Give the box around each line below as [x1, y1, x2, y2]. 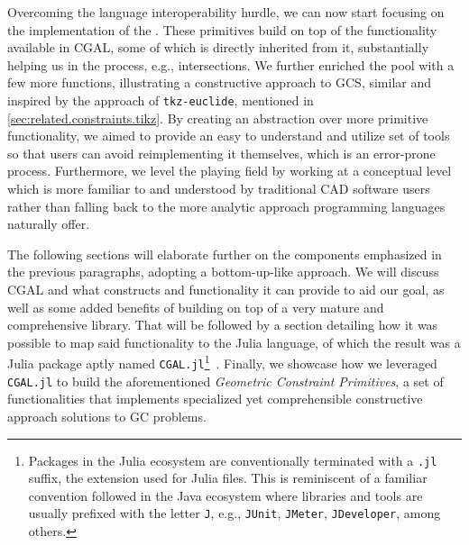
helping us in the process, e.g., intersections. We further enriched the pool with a [7, 55, 455, 74]
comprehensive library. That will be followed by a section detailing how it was [7, 315, 438, 334]
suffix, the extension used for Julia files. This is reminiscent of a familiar [28, 468, 428, 487]
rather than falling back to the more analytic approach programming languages [7, 196, 446, 215]
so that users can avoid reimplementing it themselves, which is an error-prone [7, 143, 436, 162]
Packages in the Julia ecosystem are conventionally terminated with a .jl [28, 450, 437, 469]
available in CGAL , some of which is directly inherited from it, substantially [7, 38, 429, 57]
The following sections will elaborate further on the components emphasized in [7, 244, 442, 263]
